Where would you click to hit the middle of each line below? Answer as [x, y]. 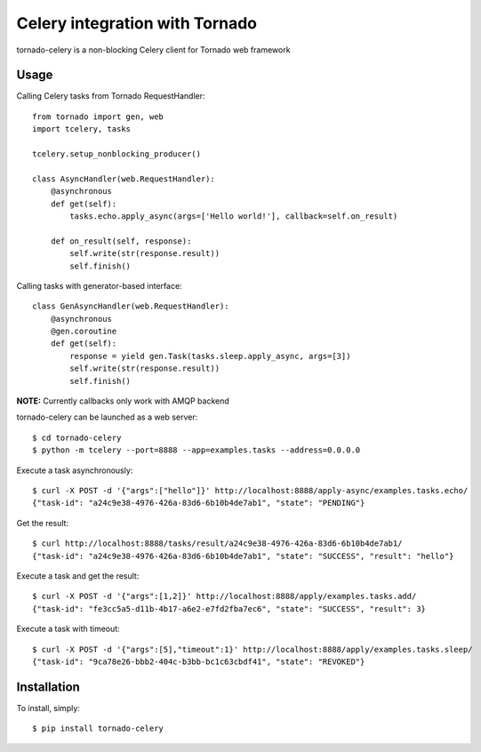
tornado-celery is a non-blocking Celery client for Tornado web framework [153, 50]
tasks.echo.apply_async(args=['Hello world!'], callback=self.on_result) [234, 216]
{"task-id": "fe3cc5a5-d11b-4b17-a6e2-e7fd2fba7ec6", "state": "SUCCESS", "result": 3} [229, 608]
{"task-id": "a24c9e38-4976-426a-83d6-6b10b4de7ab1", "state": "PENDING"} [199, 503]
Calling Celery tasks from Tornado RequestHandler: [111, 96]
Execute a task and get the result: [78, 576]
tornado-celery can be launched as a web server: [107, 417]
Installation [48, 687]
